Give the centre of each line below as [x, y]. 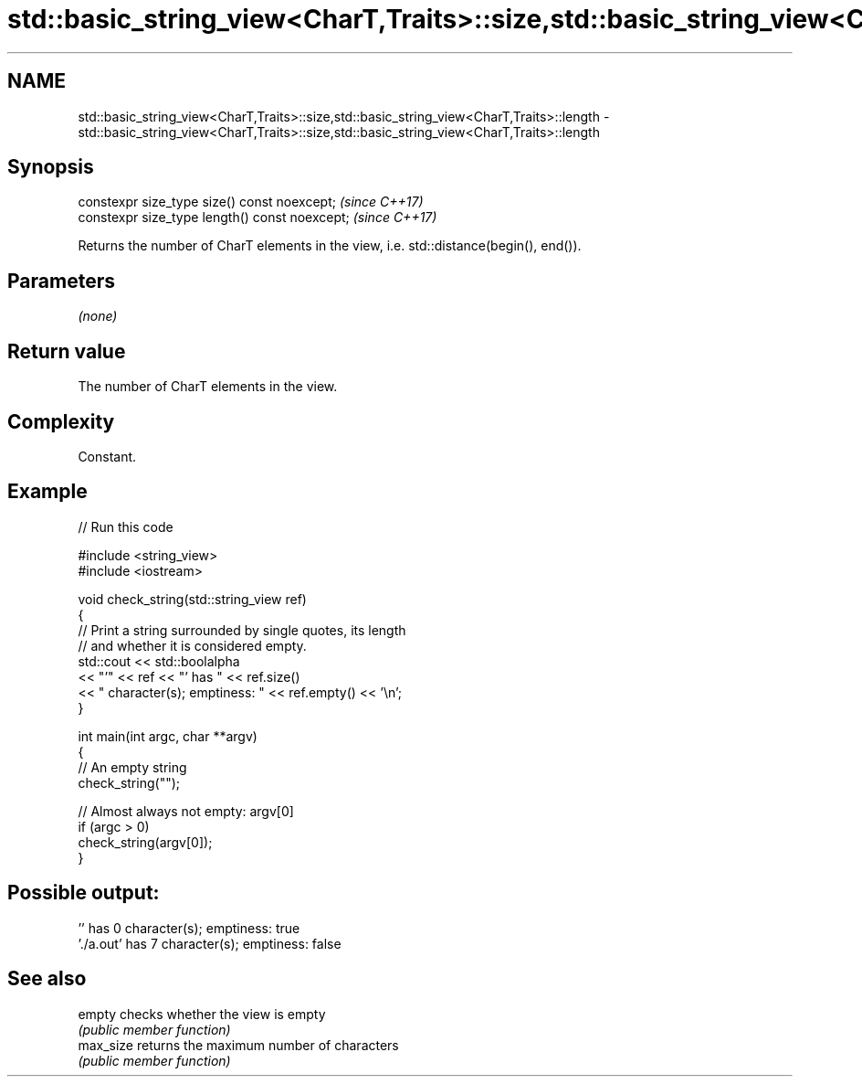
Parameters [61, 281]
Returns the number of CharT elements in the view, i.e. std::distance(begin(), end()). [330, 246]
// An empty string [132, 767]
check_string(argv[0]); [145, 842]
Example [47, 492]
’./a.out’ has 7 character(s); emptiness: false [210, 943]
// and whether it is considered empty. [192, 645]
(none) [98, 316]
